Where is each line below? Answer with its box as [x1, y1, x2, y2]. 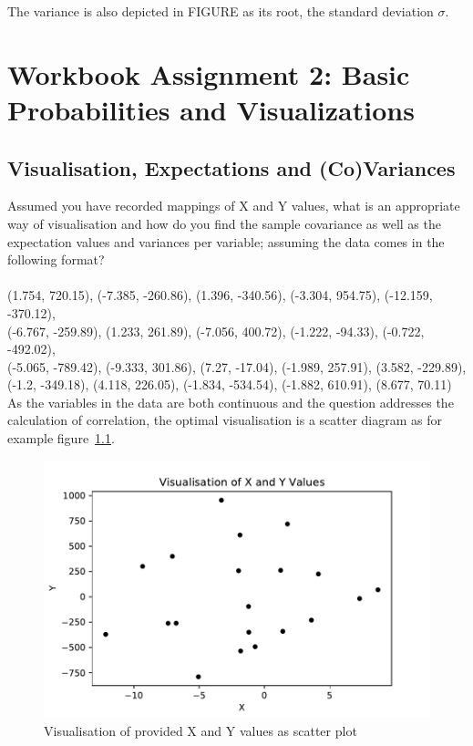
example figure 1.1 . [7, 429, 115, 448]
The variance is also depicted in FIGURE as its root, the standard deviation [7, 2, 434, 20]
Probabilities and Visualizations [7, 90, 415, 128]
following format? [7, 250, 105, 269]
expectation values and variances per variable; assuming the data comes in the [7, 232, 445, 251]
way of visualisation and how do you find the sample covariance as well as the [7, 213, 441, 233]
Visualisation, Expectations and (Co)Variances [7, 153, 456, 181]
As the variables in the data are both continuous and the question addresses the [7, 392, 454, 411]
